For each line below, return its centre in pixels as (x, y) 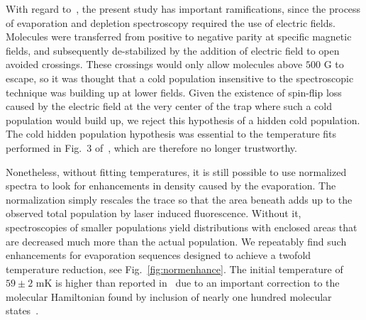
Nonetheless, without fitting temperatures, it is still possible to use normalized (176, 171)
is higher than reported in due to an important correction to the (198, 283)
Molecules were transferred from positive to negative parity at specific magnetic (179, 37)
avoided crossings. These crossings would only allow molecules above (154, 64)
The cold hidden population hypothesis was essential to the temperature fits (171, 134)
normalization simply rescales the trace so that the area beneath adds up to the (179, 199)
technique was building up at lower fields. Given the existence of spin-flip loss (174, 92)
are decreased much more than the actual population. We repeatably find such (176, 241)
